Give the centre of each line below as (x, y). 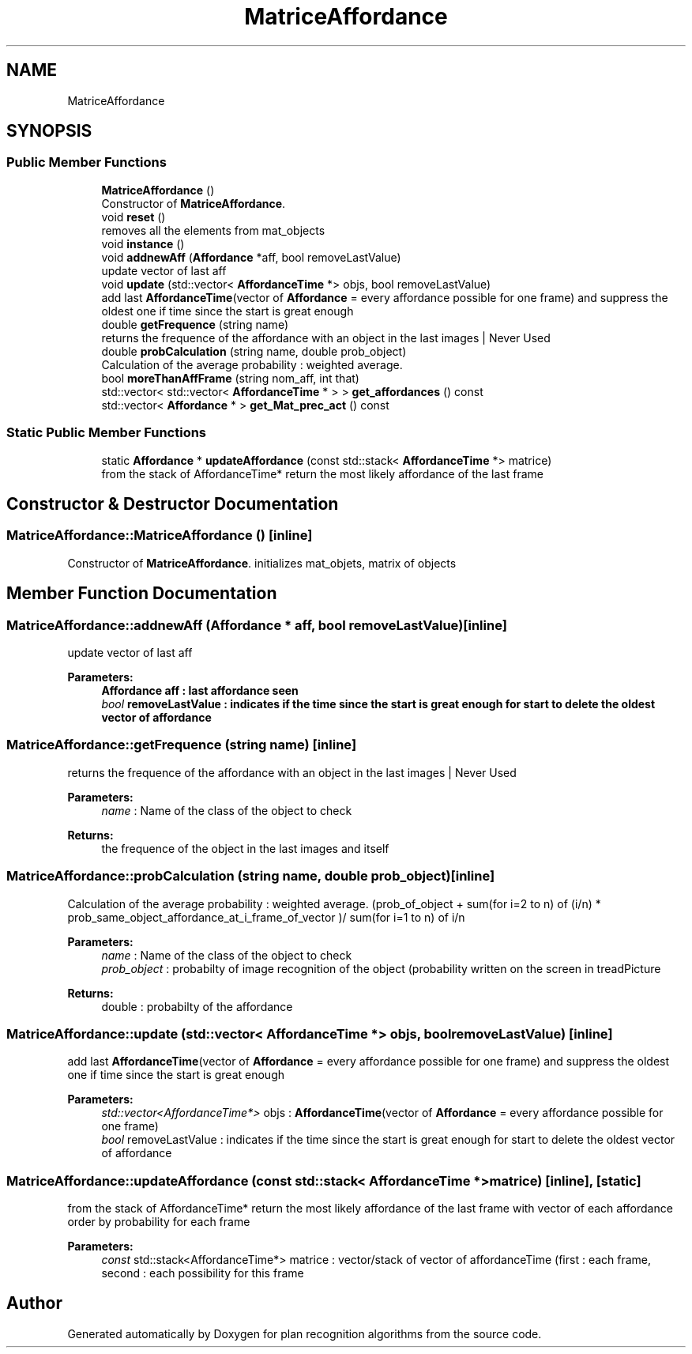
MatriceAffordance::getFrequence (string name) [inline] (182, 745)
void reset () (134, 217)
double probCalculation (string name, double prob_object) (254, 351)
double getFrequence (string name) (195, 324)
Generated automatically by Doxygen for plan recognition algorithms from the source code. (305, 1333)
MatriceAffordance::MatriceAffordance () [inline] (160, 536)
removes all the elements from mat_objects (213, 230)
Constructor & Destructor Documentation (173, 504)
